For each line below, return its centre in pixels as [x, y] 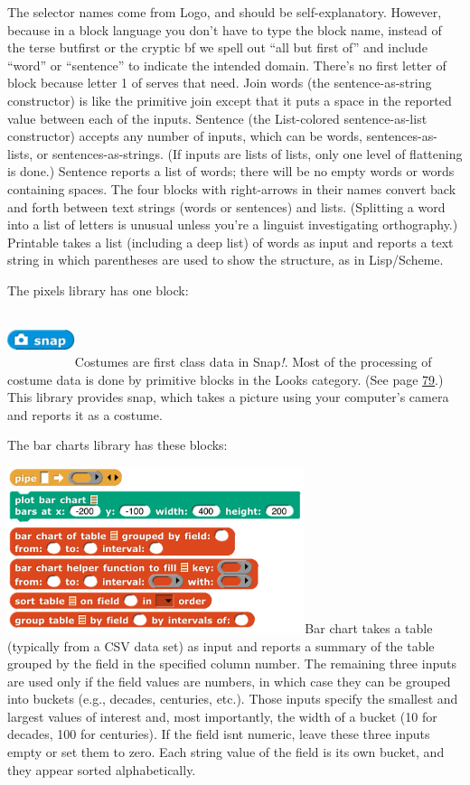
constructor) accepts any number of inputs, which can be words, [185, 136]
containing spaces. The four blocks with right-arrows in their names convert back [232, 188]
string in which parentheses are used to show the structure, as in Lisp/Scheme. [226, 260]
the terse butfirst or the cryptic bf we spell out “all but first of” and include [217, 47]
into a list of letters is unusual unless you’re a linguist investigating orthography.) [233, 224]
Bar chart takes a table [369, 627]
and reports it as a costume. [85, 414]
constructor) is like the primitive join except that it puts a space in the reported [230, 100]
